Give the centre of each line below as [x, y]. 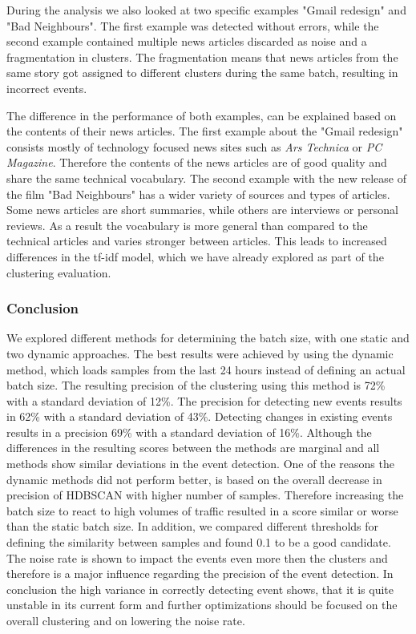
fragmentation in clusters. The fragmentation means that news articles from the [202, 57]
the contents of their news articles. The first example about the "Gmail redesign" [205, 131]
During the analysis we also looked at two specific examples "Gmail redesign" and [206, 10]
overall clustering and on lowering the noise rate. [126, 620]
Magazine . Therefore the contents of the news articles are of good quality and [197, 162]
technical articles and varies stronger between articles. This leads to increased [197, 241]
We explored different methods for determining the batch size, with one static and [208, 338]
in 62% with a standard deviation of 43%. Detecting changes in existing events [200, 416]
